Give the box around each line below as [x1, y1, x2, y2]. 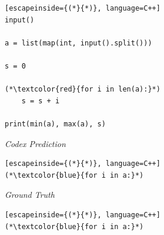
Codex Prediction [5, 137, 66, 149]
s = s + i [21, 96, 60, 105]
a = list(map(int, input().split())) [5, 38, 152, 47]
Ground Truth [5, 188, 55, 201]
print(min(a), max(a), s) [5, 119, 106, 128]
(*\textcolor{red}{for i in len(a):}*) [5, 85, 160, 94]
